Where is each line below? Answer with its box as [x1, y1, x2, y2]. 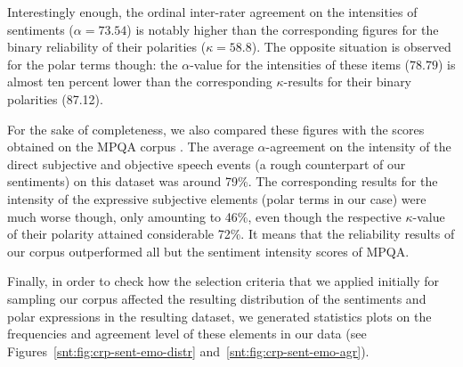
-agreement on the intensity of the [265, 137, 451, 156]
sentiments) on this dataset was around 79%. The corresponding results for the [7, 172, 438, 191]
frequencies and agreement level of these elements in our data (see [7, 324, 367, 343]
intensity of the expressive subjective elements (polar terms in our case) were [7, 189, 426, 208]
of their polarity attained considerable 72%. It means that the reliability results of [7, 224, 455, 243]
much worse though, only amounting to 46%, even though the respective [7, 207, 402, 225]
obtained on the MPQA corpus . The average [7, 137, 254, 156]
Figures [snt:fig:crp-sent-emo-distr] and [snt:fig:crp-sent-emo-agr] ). [7, 341, 370, 360]
